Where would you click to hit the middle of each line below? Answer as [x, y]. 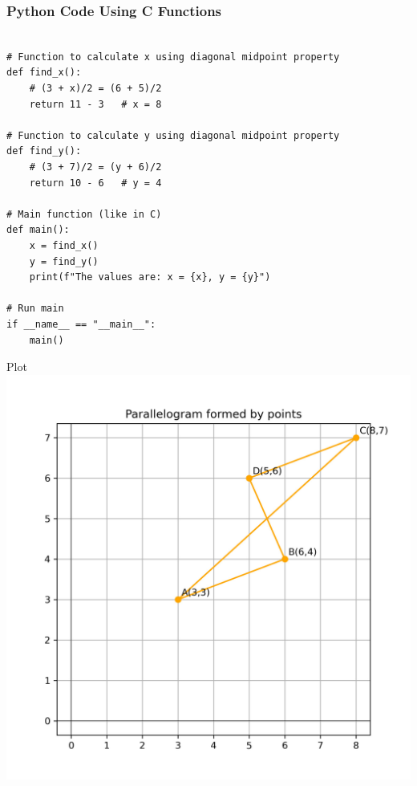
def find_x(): [44, 73]
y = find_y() [64, 261]
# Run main [35, 309]
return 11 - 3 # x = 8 [95, 104]
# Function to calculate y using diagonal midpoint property [173, 135]
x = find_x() [64, 245]
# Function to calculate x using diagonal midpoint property [173, 57]
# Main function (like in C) [84, 214]
